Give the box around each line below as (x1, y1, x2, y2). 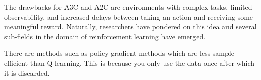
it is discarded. (4, 67, 50, 78)
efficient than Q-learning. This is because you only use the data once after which (4, 57, 255, 68)
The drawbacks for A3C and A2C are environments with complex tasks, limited (4, 2, 252, 12)
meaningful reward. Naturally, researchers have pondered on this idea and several (4, 21, 257, 32)
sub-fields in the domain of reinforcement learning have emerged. (4, 31, 206, 41)
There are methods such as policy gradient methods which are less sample (4, 48, 234, 58)
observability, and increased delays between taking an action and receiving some (4, 11, 253, 22)
